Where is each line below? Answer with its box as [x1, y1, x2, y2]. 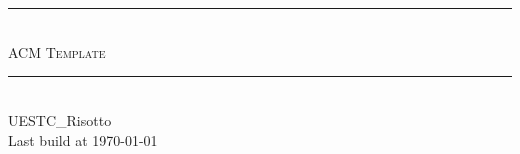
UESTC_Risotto [8, 109, 112, 130]
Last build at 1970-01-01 [8, 129, 158, 150]
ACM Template [8, 41, 106, 62]
